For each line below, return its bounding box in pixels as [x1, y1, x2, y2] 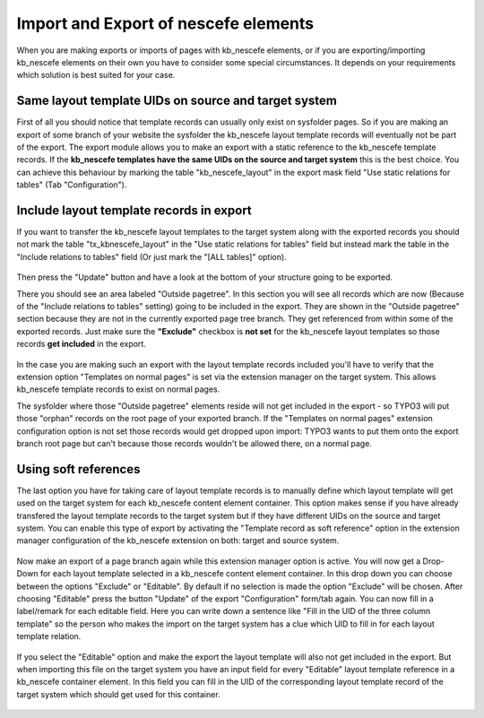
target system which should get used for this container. [16, 688, 220, 699]
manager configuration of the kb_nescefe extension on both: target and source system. [16, 535, 340, 546]
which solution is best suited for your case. [16, 70, 176, 81]
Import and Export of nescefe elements [16, 13, 315, 33]
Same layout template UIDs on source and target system [16, 93, 338, 108]
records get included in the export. [16, 339, 147, 350]
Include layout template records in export [16, 203, 253, 218]
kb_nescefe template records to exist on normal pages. [16, 384, 220, 394]
